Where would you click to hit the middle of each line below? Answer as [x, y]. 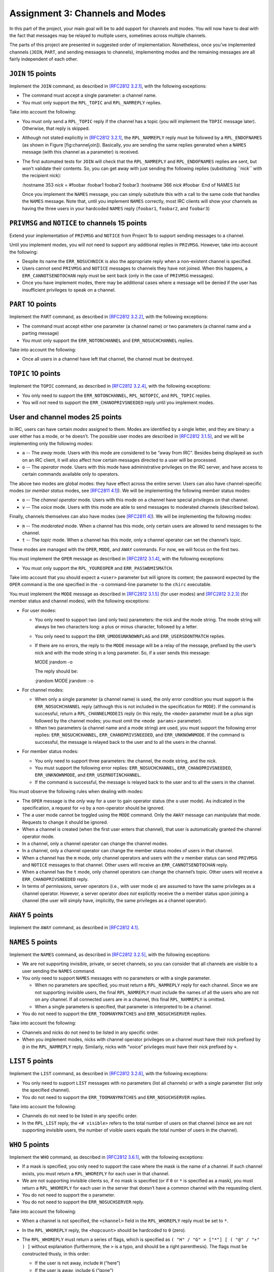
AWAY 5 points [31, 915]
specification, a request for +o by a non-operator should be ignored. [93, 808]
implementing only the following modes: [51, 443]
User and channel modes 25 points [65, 417]
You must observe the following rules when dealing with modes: [76, 792]
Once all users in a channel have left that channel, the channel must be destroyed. [108, 359]
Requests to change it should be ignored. [65, 822]
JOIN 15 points [33, 74]
